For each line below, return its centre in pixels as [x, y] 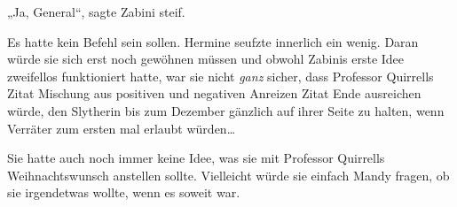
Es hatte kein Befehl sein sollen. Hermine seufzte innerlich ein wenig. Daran [213, 41]
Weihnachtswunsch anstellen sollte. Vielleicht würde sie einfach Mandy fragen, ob [228, 175]
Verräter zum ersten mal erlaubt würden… [122, 128]
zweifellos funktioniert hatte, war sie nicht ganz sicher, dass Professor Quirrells [221, 76]
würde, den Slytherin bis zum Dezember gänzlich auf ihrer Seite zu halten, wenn [226, 110]
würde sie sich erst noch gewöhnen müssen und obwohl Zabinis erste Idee [206, 59]
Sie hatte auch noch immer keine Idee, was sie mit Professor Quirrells [196, 158]
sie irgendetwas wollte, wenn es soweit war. [124, 192]
